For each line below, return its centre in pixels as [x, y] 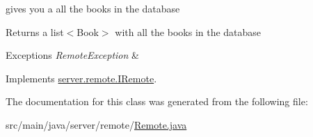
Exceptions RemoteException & [72, 55]
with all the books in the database [188, 31]
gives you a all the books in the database [93, 8]
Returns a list [35, 31]
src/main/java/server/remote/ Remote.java [96, 124]
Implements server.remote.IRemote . [81, 78]
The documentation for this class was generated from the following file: [157, 101]
